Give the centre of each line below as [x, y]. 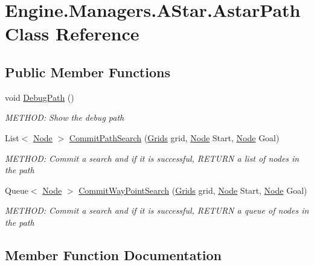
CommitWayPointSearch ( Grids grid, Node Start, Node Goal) [193, 190]
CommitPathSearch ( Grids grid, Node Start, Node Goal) [174, 137]
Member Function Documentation [114, 254]
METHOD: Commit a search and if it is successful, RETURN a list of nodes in [152, 158]
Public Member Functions [88, 72]
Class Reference [72, 34]
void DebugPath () [40, 97]
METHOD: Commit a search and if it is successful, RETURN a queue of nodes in [157, 210]
